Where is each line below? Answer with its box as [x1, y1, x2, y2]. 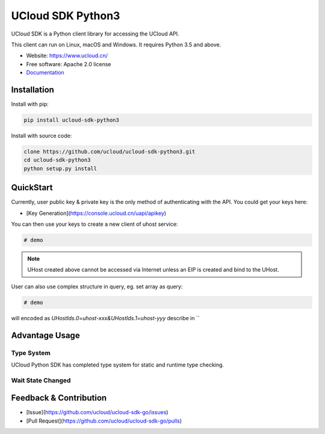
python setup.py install [23, 165, 97, 172]
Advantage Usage [11, 330, 81, 340]
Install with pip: [11, 101, 49, 108]
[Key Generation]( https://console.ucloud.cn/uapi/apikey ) [26, 209, 167, 217]
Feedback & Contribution [11, 393, 107, 403]
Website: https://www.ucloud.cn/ [26, 52, 108, 60]
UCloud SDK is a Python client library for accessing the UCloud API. [11, 30, 180, 37]
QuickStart [11, 182, 54, 193]
